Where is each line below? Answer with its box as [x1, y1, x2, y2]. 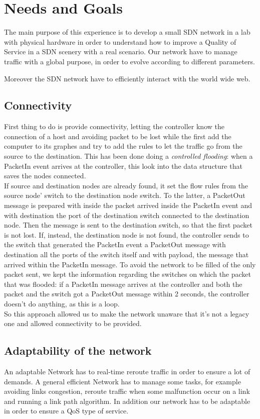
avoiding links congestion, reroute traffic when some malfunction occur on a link [4, 386, 250, 396]
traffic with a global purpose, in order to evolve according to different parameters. [4, 56, 255, 66]
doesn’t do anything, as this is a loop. [4, 298, 120, 308]
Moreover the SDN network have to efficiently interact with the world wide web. [4, 73, 250, 83]
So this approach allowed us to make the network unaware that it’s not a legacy [4, 308, 249, 319]
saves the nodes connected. [4, 170, 86, 181]
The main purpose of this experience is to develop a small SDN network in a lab [4, 27, 250, 37]
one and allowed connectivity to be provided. [4, 318, 142, 329]
